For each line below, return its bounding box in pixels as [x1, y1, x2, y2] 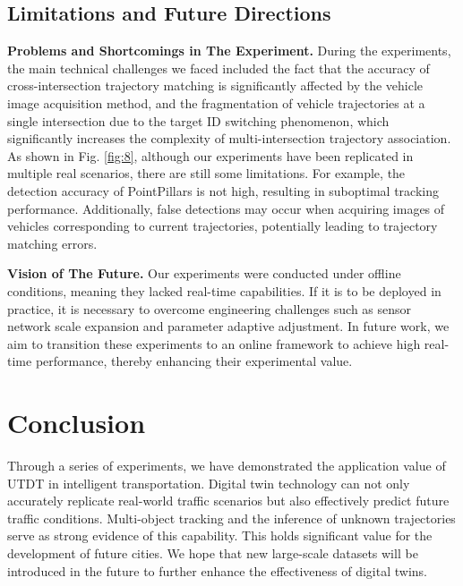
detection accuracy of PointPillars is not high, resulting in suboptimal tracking [7, 181, 439, 200]
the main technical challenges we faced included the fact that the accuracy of [7, 58, 430, 77]
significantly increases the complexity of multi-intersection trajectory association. [7, 129, 451, 148]
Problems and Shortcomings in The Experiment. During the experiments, [7, 41, 451, 60]
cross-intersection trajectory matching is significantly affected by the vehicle [7, 76, 424, 95]
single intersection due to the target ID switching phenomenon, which [7, 111, 390, 130]
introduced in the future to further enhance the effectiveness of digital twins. [7, 561, 428, 580]
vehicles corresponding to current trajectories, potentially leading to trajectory [7, 217, 438, 235]
